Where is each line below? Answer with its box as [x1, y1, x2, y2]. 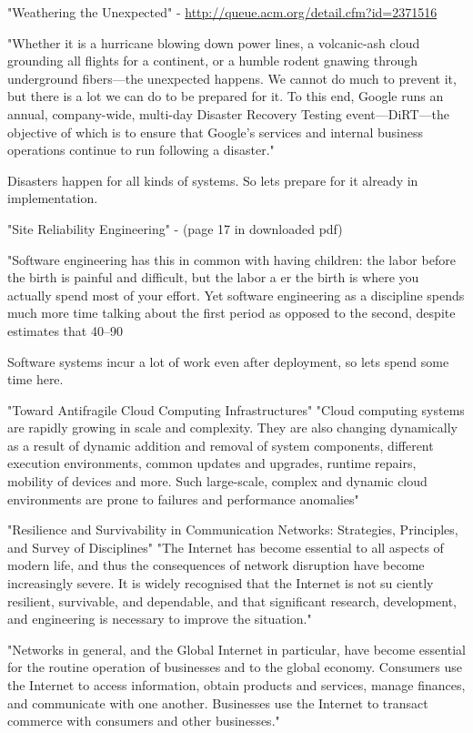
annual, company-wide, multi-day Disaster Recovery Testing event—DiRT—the [7, 104, 450, 123]
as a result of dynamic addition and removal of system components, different [7, 435, 434, 454]
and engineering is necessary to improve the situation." [7, 609, 312, 628]
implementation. [7, 188, 98, 208]
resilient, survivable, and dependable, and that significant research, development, [7, 591, 458, 610]
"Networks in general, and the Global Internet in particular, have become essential [7, 639, 466, 658]
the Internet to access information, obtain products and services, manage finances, [7, 676, 466, 694]
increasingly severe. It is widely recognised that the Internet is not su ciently [7, 574, 434, 593]
